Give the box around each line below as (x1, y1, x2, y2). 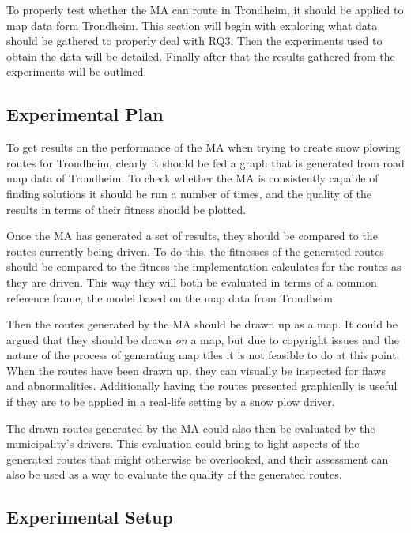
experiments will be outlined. (6, 63, 147, 80)
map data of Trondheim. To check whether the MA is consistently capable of (6, 170, 379, 186)
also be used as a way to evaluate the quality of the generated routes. (6, 466, 342, 482)
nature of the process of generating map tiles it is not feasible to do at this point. (6, 347, 400, 363)
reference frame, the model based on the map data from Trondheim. (6, 289, 336, 306)
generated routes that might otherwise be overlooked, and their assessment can (6, 450, 389, 467)
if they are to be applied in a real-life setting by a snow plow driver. (6, 393, 335, 410)
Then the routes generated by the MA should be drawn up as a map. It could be (6, 316, 398, 332)
